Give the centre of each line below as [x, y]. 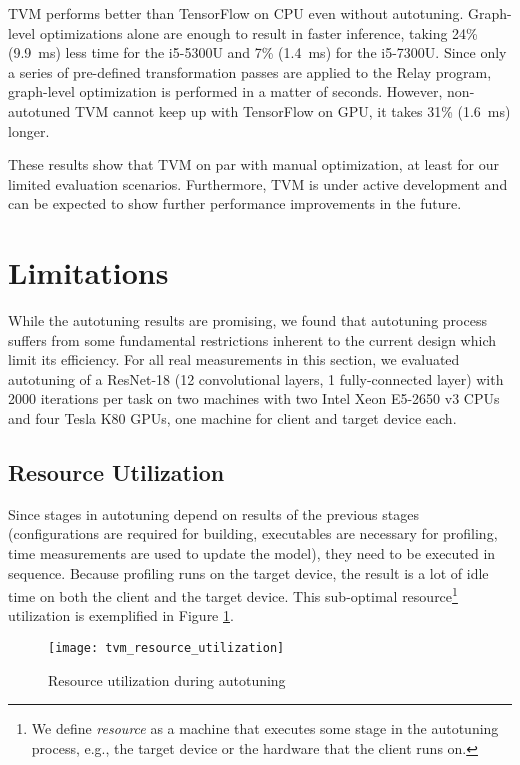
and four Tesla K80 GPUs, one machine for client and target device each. [232, 418]
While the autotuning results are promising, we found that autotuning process [247, 320]
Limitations [88, 272]
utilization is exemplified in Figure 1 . [121, 615]
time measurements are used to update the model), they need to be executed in [252, 553]
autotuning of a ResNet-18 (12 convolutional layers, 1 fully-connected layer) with [256, 378]
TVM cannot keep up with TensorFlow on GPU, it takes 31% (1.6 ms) [292, 110]
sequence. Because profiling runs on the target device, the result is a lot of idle [248, 572]
